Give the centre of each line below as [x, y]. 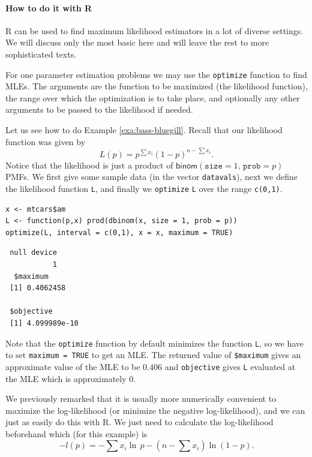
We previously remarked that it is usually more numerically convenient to [141, 399]
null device [33, 253]
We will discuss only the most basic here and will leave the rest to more [137, 42]
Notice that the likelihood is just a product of [89, 165]
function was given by [46, 141]
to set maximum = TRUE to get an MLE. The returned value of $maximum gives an [153, 355]
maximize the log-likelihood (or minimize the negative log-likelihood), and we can [155, 410]
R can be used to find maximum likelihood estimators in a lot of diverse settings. [154, 30]
